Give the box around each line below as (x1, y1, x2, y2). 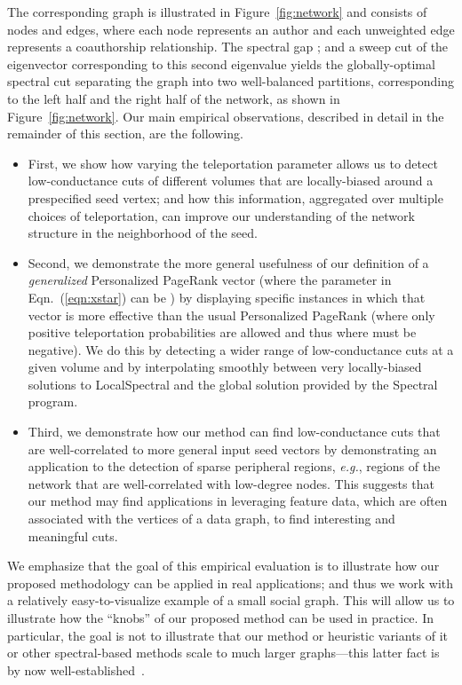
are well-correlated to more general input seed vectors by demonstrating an (28, 439, 437, 458)
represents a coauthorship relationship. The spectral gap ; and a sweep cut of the (7, 37, 449, 56)
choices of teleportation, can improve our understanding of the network (28, 206, 415, 224)
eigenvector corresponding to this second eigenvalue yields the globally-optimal (7, 54, 435, 73)
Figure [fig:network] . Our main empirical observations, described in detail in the (7, 106, 444, 125)
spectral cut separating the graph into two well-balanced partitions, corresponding (7, 72, 455, 91)
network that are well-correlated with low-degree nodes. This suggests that (28, 474, 434, 492)
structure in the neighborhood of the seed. (28, 224, 258, 242)
